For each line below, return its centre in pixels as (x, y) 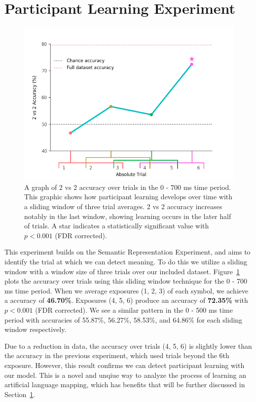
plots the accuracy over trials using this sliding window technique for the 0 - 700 (126, 281)
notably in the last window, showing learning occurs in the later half (128, 216)
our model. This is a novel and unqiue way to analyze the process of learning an (126, 375)
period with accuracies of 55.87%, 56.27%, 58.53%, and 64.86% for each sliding (124, 319)
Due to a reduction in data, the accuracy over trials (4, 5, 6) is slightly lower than (128, 346)
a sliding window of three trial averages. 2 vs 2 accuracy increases (123, 206)
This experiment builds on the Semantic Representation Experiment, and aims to (128, 252)
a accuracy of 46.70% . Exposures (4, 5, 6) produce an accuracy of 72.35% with (126, 300)
